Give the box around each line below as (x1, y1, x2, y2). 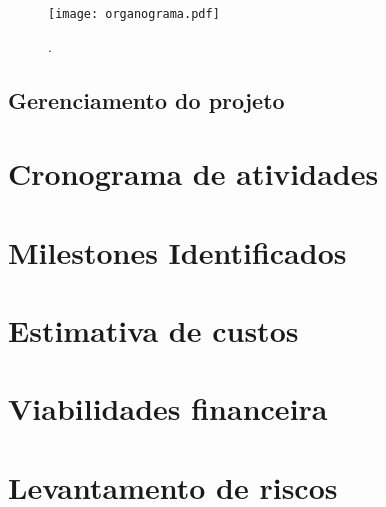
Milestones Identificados (8, 231, 347, 272)
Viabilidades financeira (8, 388, 328, 429)
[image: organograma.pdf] (48, 7, 220, 21)
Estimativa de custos (8, 309, 299, 350)
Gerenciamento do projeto (8, 84, 285, 115)
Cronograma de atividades (8, 153, 379, 194)
